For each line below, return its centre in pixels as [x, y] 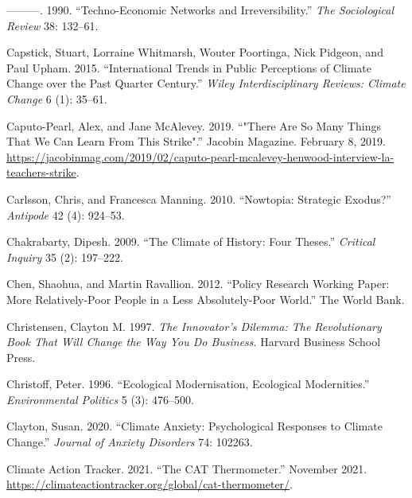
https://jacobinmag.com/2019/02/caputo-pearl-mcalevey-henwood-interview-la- [200, 156]
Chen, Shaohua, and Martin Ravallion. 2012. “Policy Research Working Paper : [198, 284]
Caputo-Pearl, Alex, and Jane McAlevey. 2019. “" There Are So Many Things [194, 125]
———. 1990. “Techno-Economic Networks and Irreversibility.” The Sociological [200, 10]
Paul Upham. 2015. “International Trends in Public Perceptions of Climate [189, 67]
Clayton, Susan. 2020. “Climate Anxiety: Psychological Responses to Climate [194, 426]
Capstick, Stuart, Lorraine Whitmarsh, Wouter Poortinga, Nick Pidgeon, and [195, 52]
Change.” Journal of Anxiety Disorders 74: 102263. [130, 442]
